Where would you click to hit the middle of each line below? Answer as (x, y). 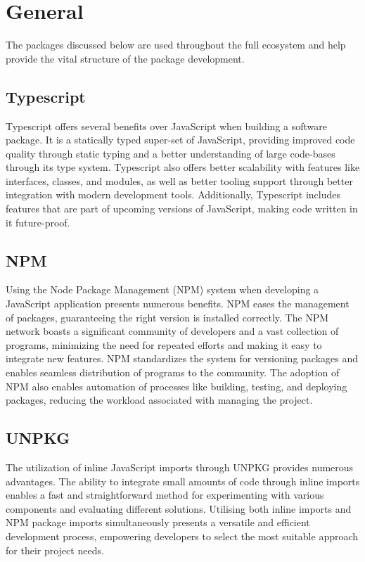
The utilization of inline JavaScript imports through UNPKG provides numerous (180, 467)
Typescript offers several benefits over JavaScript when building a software (166, 126)
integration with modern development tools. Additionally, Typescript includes (173, 194)
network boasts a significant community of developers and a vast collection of (172, 331)
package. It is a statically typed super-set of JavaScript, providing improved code (180, 140)
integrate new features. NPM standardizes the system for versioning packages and (182, 358)
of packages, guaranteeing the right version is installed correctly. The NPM (167, 317)
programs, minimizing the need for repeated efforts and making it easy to (164, 344)
